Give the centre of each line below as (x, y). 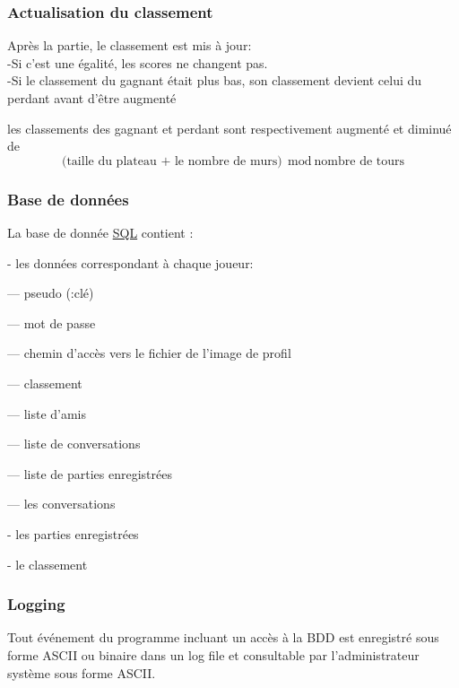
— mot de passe (52, 322)
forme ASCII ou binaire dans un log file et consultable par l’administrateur (213, 654)
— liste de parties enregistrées (90, 473)
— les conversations (61, 504)
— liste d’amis (47, 413)
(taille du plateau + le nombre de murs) (172, 161)
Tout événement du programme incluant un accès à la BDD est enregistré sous (223, 637)
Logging (36, 604)
